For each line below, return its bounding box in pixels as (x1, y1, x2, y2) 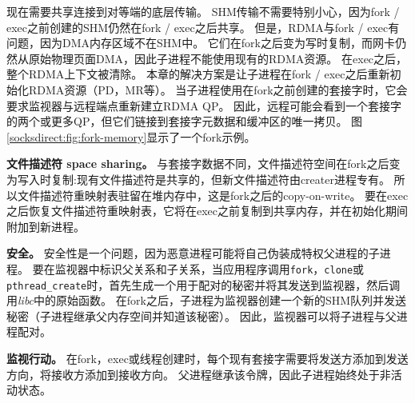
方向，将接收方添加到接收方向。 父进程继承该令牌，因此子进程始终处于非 (6, 365, 391, 382)
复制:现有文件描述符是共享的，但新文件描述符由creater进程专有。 (50, 170, 390, 187)
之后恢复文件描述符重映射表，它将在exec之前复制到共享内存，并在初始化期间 (6, 202, 409, 219)
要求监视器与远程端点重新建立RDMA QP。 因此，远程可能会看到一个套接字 (6, 97, 402, 114)
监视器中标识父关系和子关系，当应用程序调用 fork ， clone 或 (54, 260, 365, 277)
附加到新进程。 (6, 217, 85, 234)
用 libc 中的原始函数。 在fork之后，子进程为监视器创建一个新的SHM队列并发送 (6, 292, 407, 309)
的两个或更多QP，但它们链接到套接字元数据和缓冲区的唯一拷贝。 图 (6, 113, 363, 130)
